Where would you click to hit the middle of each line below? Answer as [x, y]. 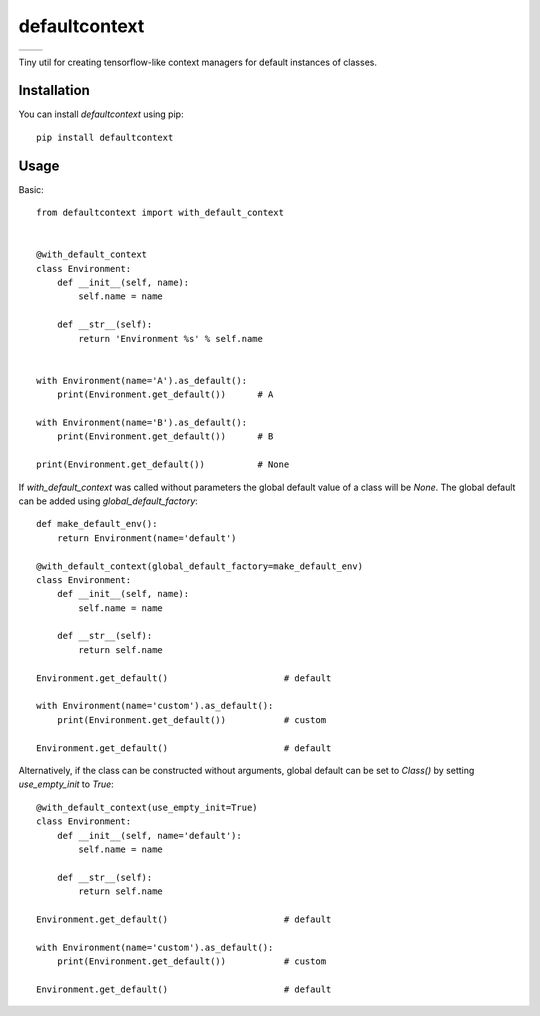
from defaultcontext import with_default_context [160, 213]
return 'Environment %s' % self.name [171, 338]
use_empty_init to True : [66, 784]
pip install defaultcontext [105, 137]
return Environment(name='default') [146, 538]
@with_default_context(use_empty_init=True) [147, 807]
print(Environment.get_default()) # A [165, 394]
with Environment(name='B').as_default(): [142, 422]
